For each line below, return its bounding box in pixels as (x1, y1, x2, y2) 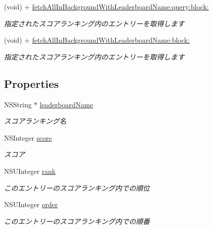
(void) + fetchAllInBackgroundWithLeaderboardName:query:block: (4, 1, 209, 11)
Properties (4, 76, 59, 91)
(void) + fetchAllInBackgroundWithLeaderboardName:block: (4, 35, 190, 45)
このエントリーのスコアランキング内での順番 (4, 216, 150, 226)
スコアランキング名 (4, 116, 67, 126)
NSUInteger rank (4, 165, 56, 176)
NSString (4, 99, 32, 109)
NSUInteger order (4, 199, 58, 210)
